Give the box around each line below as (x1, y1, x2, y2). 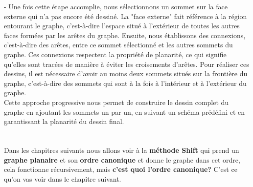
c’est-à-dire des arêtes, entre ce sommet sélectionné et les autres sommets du (4, 40, 233, 50)
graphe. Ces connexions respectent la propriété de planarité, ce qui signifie (4, 49, 227, 59)
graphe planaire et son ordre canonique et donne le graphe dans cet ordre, (4, 154, 240, 165)
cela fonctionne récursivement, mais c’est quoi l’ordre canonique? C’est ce (4, 164, 237, 174)
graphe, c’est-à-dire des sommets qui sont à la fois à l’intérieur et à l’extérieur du (4, 78, 247, 88)
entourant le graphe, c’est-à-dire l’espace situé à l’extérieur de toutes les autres (4, 21, 240, 31)
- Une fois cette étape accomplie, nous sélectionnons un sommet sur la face (4, 1, 228, 11)
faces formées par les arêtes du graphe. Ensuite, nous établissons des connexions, (4, 30, 246, 40)
